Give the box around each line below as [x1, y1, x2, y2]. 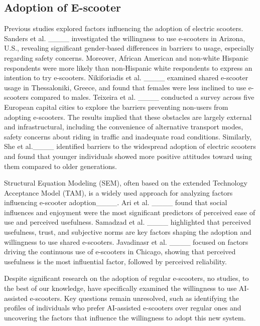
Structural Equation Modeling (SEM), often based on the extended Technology [4, 178, 247, 188]
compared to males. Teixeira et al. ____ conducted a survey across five [31, 92, 254, 102]
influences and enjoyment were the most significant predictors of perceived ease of [4, 207, 255, 217]
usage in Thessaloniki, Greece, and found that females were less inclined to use [4, 82, 246, 92]
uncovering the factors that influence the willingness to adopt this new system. [4, 312, 246, 322]
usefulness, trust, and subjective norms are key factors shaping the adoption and [4, 227, 251, 237]
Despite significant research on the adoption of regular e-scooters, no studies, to [4, 273, 249, 283]
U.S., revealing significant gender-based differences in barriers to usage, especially [4, 43, 254, 53]
